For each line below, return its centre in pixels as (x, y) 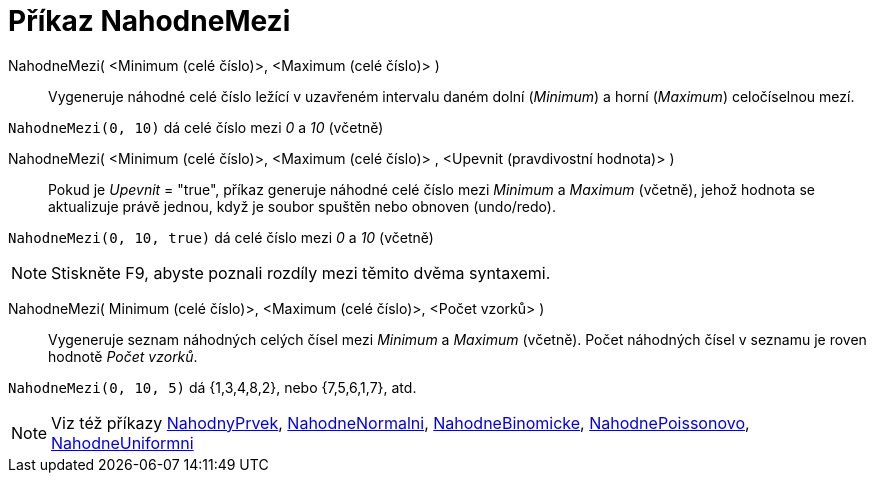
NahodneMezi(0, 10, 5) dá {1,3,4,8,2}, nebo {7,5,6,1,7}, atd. (212, 387)
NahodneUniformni (122, 442)
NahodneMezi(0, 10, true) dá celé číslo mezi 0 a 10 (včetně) (221, 237)
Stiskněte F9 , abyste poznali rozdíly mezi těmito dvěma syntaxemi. (301, 272)
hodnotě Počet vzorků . (123, 356)
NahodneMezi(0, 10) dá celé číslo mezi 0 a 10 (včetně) (196, 127)
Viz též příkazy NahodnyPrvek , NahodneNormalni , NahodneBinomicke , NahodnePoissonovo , (400, 422)
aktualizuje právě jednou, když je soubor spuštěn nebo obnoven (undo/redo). (302, 206)
